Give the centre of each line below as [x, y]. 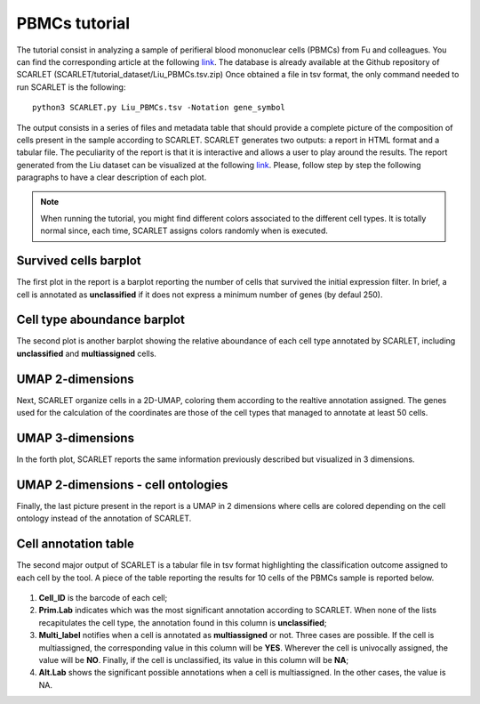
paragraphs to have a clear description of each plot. [112, 177]
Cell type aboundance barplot [101, 320]
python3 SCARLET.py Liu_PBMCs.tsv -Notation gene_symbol [159, 108]
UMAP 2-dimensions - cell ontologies [122, 485]
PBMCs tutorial [73, 23]
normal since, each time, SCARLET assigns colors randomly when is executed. [184, 231]
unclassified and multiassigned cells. [87, 353]
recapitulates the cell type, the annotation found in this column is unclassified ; [183, 622]
